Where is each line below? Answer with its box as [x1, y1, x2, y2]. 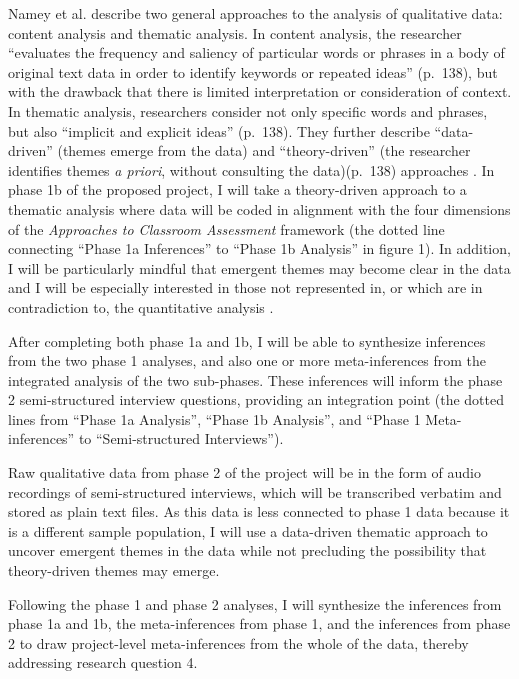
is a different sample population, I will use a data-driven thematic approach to [8, 520, 488, 541]
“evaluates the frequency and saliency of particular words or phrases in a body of [8, 42, 505, 63]
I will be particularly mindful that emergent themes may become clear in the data [8, 257, 511, 278]
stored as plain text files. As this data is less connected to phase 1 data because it [8, 501, 510, 522]
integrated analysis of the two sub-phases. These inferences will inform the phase [8, 369, 503, 390]
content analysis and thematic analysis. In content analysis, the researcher [8, 22, 462, 43]
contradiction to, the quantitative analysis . [8, 296, 274, 317]
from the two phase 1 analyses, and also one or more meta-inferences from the [8, 350, 487, 371]
